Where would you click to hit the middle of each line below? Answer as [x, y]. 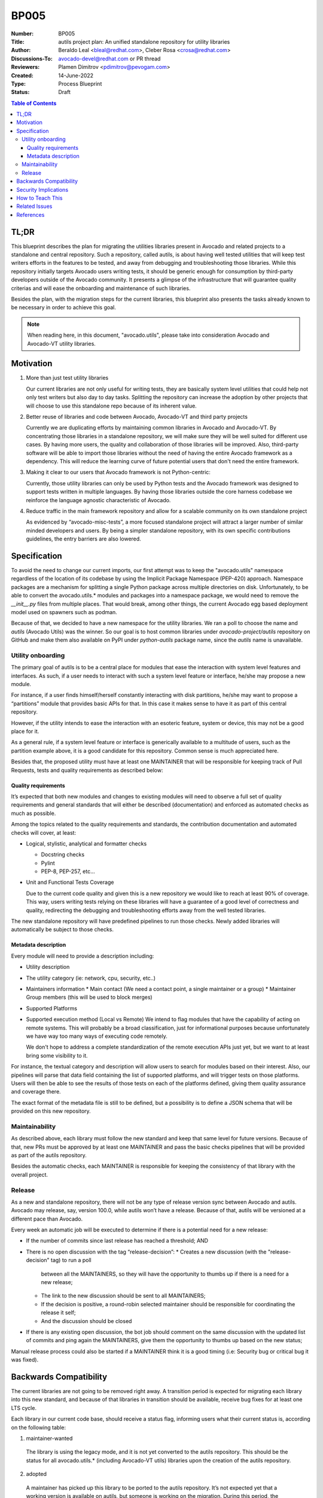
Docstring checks [63, 854]
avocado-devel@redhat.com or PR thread [109, 58]
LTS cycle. [24, 1408]
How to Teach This [39, 198]
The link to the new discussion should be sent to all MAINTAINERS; [123, 1296]
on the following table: [38, 1427]
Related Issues [34, 206]
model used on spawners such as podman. [64, 612]
